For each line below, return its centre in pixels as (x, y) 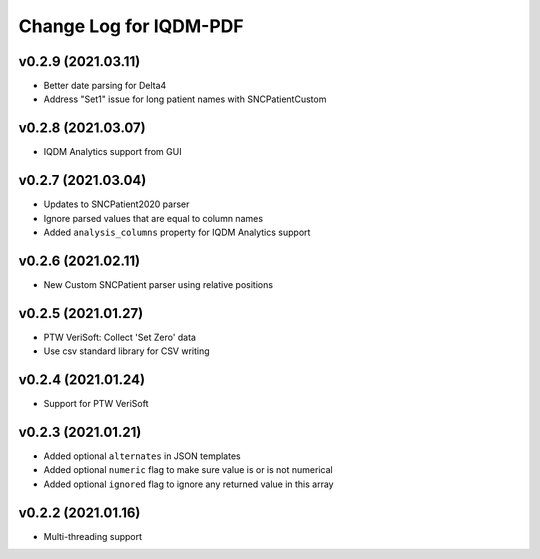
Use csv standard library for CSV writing (126, 351)
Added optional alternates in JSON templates (142, 456)
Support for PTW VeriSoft (96, 404)
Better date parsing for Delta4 (105, 86)
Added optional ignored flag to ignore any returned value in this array (188, 484)
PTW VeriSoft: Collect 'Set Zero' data (120, 337)
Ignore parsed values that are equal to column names (153, 218)
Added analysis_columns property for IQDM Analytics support (177, 232)
